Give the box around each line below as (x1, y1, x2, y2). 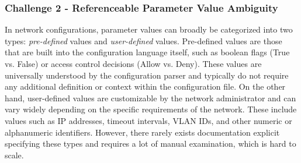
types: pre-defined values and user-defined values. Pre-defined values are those (5, 34, 282, 47)
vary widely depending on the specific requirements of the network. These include (5, 103, 297, 115)
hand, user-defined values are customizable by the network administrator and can (5, 91, 296, 104)
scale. (5, 148, 24, 161)
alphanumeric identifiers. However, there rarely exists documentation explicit (5, 126, 280, 138)
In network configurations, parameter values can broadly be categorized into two (5, 23, 293, 36)
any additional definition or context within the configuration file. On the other (5, 80, 286, 93)
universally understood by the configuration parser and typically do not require (5, 69, 289, 81)
